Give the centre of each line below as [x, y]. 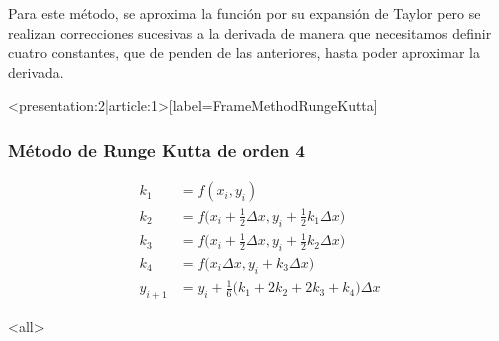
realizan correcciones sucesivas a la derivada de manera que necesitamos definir [250, 32]
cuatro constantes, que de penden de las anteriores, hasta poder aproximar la [244, 52]
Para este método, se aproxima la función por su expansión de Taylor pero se [244, 13]
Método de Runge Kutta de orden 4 [156, 149]
